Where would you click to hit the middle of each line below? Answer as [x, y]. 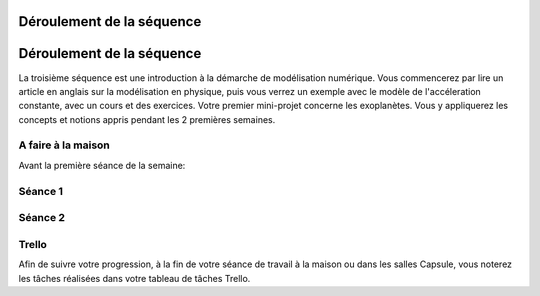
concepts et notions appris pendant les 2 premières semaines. [147, 119]
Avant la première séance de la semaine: [102, 165]
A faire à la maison [64, 145]
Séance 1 [41, 191]
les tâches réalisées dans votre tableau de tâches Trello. [134, 278]
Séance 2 [41, 218]
